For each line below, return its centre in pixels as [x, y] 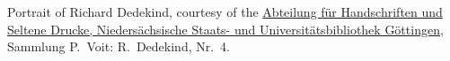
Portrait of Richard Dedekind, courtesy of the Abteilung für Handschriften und [225, 11]
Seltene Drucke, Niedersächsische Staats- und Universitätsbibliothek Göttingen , [225, 29]
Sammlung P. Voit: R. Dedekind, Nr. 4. [119, 46]
